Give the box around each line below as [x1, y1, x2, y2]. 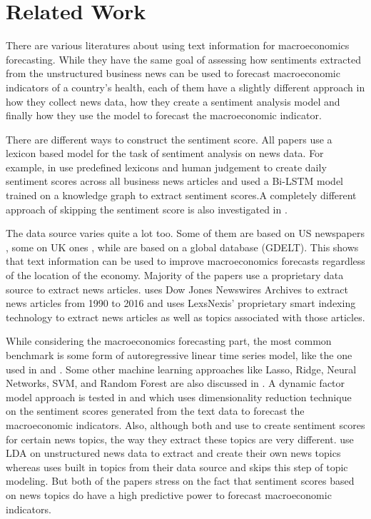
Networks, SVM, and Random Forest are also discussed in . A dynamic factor [6, 376, 345, 390]
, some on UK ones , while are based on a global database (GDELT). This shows [6, 239, 359, 254]
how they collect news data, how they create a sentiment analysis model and [6, 94, 340, 109]
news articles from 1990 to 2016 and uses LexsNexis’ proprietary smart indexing [6, 296, 356, 311]
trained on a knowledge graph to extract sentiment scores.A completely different [6, 188, 357, 203]
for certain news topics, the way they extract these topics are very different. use [6, 431, 354, 446]
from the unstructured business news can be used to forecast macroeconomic [6, 66, 340, 81]
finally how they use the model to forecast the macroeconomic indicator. [6, 108, 322, 123]
